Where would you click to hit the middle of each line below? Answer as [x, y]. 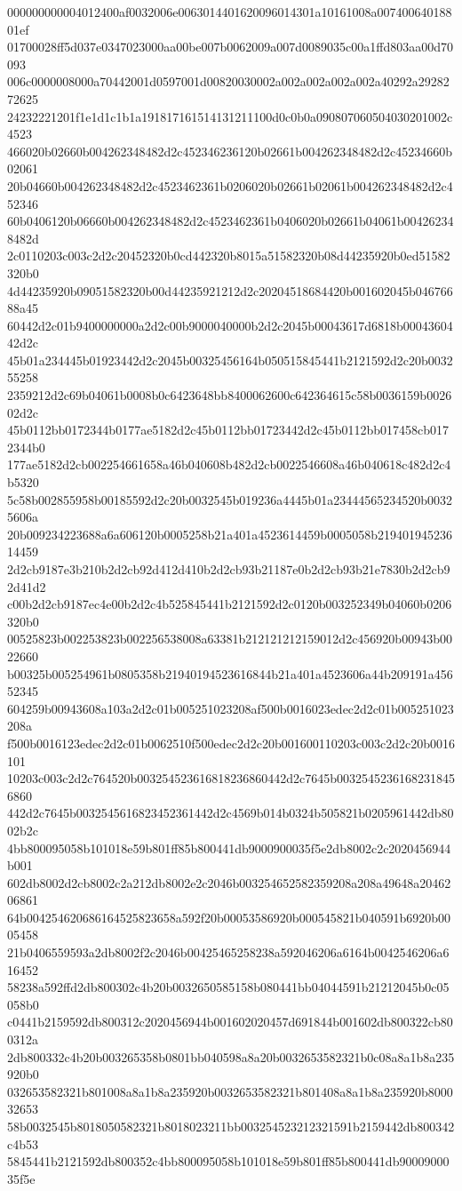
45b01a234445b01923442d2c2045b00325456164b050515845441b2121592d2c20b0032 [230, 360]
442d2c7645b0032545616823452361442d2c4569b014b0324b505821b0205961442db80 [231, 813]
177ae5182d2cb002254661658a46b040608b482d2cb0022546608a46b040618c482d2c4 [229, 464]
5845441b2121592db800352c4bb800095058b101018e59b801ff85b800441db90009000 [228, 1161]
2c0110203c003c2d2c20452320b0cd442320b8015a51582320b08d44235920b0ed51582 [229, 256]
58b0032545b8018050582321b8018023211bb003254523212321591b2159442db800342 [231, 1126]
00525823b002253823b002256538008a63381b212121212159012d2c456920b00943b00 [230, 639]
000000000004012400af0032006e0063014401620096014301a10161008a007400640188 [230, 12]
